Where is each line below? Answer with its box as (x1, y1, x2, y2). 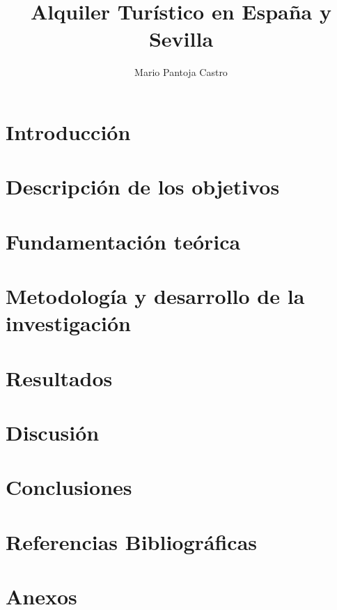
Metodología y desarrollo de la (6, 282, 305, 310)
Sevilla (148, 24, 214, 53)
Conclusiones (6, 473, 132, 501)
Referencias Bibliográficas (6, 527, 258, 556)
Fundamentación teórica (6, 227, 241, 255)
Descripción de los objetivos (6, 172, 280, 201)
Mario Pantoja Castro (134, 65, 228, 79)
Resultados (6, 363, 113, 392)
